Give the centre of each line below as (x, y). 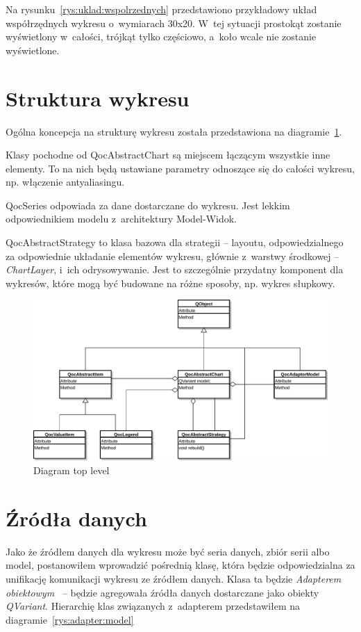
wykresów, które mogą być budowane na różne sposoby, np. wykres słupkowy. (170, 283)
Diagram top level (72, 470)
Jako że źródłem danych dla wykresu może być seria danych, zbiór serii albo (168, 551)
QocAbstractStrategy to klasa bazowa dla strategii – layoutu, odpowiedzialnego (175, 242)
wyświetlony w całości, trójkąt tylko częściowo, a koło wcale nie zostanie (161, 37)
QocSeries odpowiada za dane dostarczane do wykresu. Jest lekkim (148, 205)
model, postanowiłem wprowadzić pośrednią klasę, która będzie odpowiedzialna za (180, 565)
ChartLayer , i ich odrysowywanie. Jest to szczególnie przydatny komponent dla (175, 269)
